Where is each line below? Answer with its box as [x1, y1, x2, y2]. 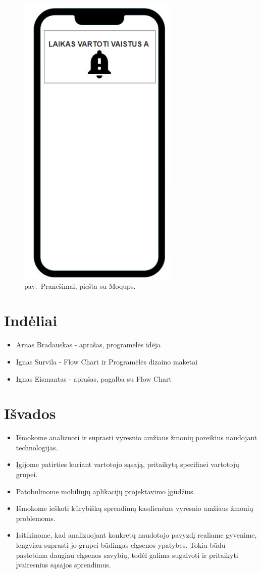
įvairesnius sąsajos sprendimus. [16, 559, 111, 570]
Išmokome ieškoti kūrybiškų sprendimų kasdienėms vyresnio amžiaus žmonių [16, 503, 253, 513]
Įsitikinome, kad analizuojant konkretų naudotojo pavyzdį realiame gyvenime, [16, 530, 257, 540]
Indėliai [4, 310, 58, 331]
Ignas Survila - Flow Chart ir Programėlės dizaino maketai [16, 356, 198, 367]
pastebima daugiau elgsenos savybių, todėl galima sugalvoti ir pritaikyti [16, 549, 238, 560]
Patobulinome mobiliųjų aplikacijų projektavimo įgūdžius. [16, 486, 195, 496]
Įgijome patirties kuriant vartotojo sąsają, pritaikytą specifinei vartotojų [16, 459, 239, 470]
